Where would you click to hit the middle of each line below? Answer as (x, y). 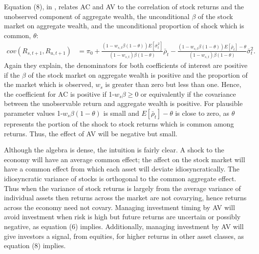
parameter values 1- (33, 113)
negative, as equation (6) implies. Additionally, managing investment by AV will (124, 226)
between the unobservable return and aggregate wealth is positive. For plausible (123, 103)
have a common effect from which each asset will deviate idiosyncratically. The (122, 169)
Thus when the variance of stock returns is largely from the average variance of (122, 188)
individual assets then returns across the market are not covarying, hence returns (125, 198)
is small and (121, 113)
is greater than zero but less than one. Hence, (173, 84)
